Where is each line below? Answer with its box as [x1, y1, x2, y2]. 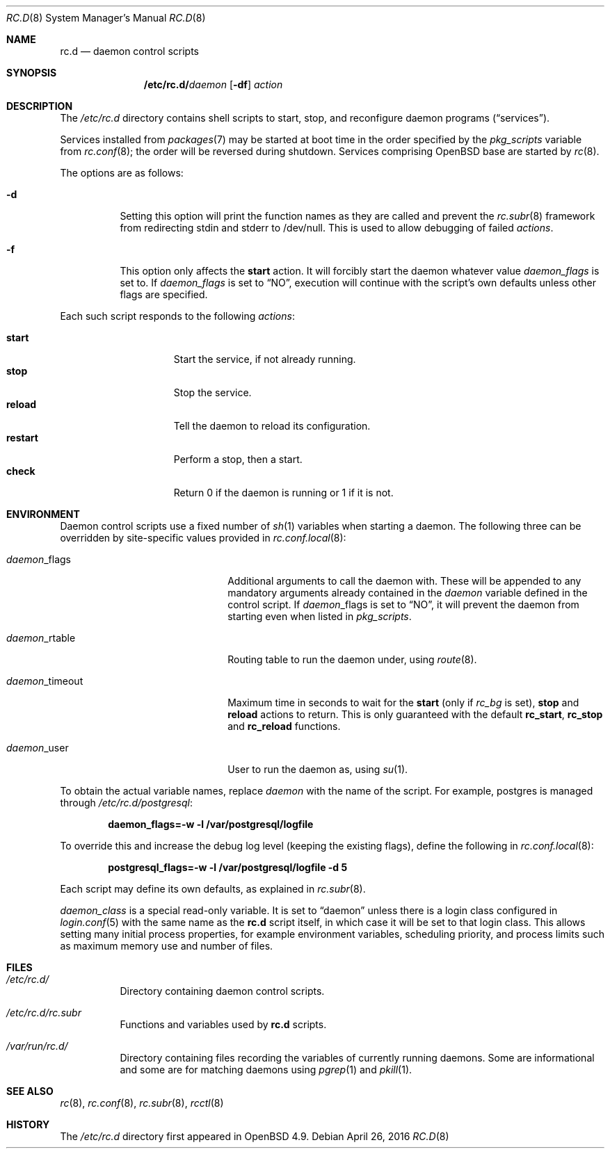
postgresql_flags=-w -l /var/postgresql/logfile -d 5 [108, 861, 348, 873]
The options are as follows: [60, 167, 184, 179]
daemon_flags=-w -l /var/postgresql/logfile [108, 818, 314, 830]
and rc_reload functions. [227, 720, 341, 732]
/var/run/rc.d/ [6, 1040, 68, 1052]
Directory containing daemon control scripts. [120, 985, 325, 997]
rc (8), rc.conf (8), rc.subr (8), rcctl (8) [60, 1097, 224, 1109]
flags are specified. [120, 288, 208, 300]
